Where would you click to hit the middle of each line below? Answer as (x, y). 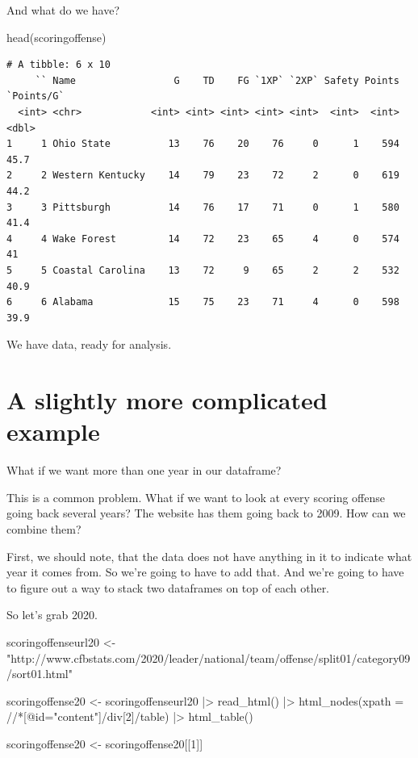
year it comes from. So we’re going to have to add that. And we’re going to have (205, 572)
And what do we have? (63, 10)
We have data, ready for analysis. (89, 344)
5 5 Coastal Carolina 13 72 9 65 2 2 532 (203, 270)
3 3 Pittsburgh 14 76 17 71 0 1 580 (203, 207)
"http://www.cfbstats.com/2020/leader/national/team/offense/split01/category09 (209, 657)
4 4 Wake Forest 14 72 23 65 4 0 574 (203, 239)
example (53, 431)
